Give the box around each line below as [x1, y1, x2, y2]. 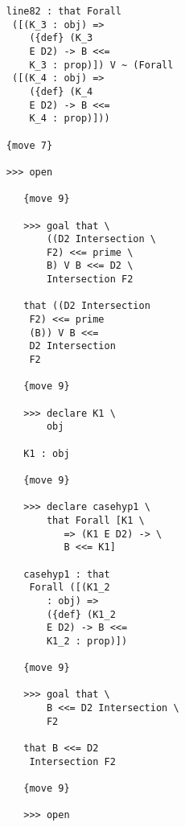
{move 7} [6, 139, 53, 151]
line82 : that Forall [6, 6, 121, 17]
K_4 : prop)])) [29, 113, 110, 125]
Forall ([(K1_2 [29, 582, 110, 594]
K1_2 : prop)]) [46, 635, 128, 647]
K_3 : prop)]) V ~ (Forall [29, 59, 174, 71]
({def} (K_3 [29, 32, 93, 44]
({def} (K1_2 [46, 608, 116, 620]
